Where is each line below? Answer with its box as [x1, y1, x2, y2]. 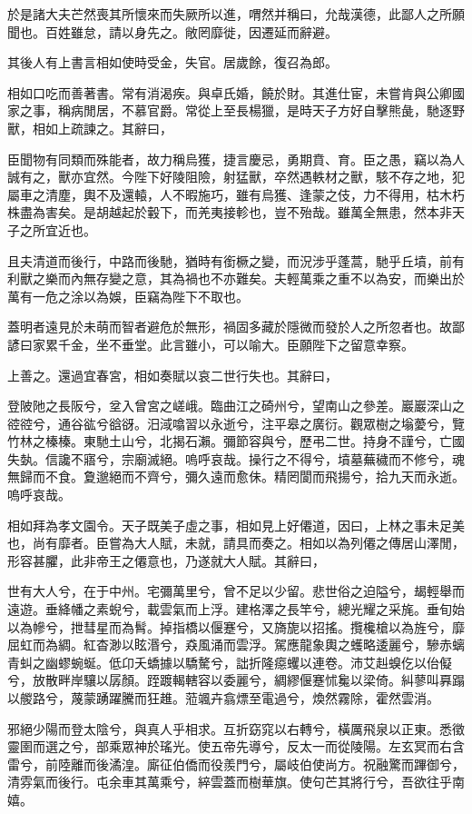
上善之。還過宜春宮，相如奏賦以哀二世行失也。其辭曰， [7, 365, 338, 384]
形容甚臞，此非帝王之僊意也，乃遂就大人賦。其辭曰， [7, 551, 325, 570]
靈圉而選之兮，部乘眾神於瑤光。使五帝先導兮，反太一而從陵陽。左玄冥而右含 [7, 737, 465, 756]
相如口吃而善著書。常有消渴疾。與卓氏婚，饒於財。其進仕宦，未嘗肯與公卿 [7, 83, 452, 102]
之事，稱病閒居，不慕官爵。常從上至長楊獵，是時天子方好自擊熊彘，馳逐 [19, 101, 452, 120]
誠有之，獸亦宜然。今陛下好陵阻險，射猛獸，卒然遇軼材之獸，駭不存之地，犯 [7, 167, 465, 186]
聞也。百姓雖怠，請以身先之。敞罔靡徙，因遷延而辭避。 [7, 22, 338, 41]
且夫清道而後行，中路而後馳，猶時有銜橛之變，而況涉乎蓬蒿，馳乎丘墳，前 [7, 251, 452, 270]
